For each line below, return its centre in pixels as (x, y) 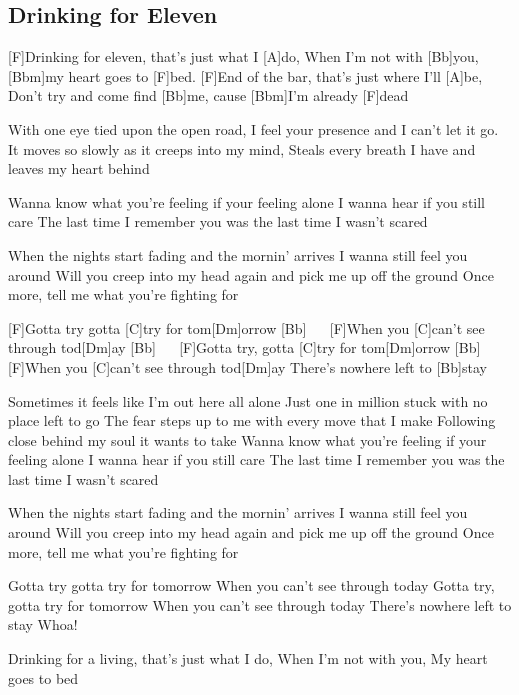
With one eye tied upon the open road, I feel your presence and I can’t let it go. (253, 128)
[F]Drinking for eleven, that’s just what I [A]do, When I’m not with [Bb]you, (243, 56)
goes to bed (43, 677)
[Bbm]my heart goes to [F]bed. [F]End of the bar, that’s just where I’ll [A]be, (245, 75)
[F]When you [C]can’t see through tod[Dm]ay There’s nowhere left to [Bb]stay (247, 366)
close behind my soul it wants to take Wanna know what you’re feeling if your (247, 439)
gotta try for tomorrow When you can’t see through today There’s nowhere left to (260, 604)
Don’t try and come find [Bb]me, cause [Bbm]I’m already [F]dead (208, 95)
